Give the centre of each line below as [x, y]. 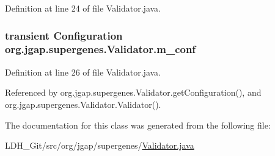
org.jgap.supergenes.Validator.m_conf [101, 49]
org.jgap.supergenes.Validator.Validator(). [83, 104]
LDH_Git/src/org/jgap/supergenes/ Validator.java [100, 145]
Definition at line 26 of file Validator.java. [83, 72]
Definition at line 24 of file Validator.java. [83, 8]
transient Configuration [64, 35]
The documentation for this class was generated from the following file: [138, 125]
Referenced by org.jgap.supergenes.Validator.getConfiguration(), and [133, 92]
